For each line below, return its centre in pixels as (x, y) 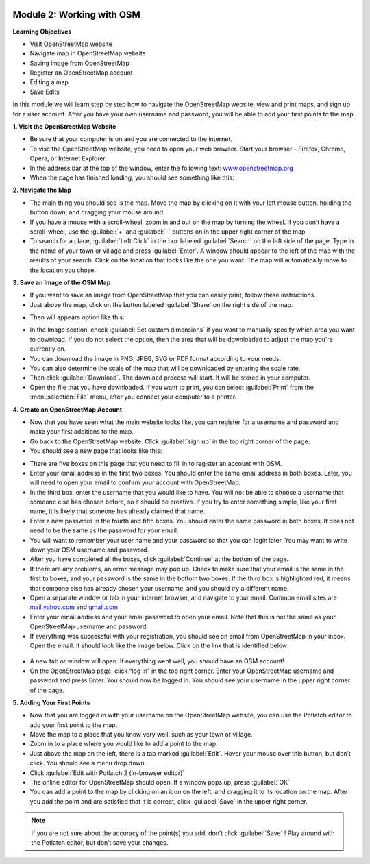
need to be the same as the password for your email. (104, 530)
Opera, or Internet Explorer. (69, 158)
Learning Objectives (42, 32)
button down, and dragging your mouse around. (97, 212)
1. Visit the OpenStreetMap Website (64, 127)
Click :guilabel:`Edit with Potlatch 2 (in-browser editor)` (107, 773)
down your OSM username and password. (89, 550)
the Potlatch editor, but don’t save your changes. (100, 842)
